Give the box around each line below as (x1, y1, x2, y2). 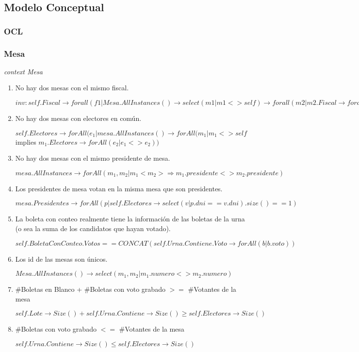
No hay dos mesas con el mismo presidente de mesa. (15, 153, 170, 163)
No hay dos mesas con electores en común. (15, 113, 142, 123)
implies (15, 136, 36, 147)
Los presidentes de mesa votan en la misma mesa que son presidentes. (15, 183, 223, 193)
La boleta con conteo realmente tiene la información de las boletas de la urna (15, 214, 245, 224)
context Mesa (4, 66, 43, 76)
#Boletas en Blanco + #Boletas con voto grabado (15, 284, 165, 294)
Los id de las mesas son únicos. (15, 253, 108, 264)
